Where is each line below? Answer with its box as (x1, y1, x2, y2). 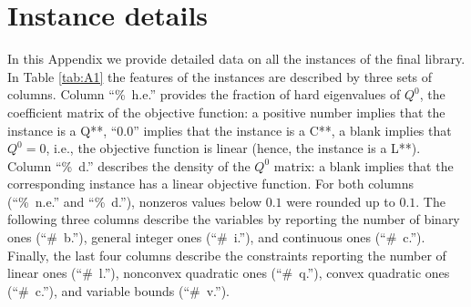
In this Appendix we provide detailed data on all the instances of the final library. (7, 49, 466, 68)
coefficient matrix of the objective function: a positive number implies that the (7, 102, 445, 121)
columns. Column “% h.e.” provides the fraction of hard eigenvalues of (7, 85, 401, 104)
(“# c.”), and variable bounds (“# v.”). (7, 281, 230, 300)
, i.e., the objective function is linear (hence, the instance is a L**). (46, 138, 421, 158)
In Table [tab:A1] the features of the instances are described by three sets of (7, 67, 433, 86)
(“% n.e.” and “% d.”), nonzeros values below (7, 191, 262, 210)
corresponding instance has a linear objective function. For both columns (7, 174, 414, 193)
